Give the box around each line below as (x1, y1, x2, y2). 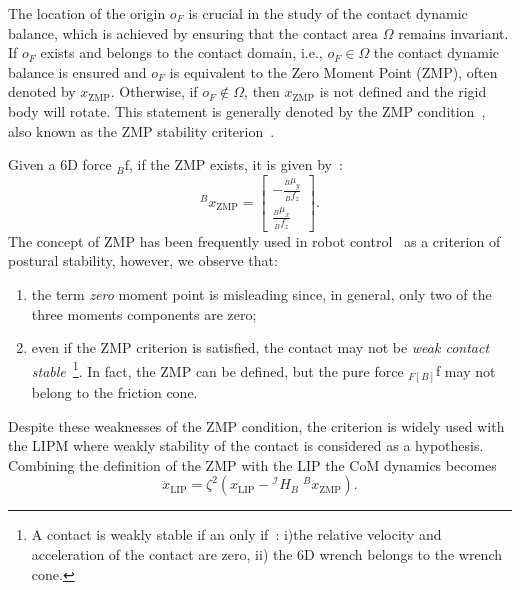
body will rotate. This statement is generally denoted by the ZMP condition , (8, 100, 486, 121)
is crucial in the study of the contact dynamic (188, 3, 468, 23)
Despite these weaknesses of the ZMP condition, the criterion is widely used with (8, 415, 505, 436)
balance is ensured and (8, 61, 147, 82)
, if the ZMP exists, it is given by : (128, 154, 343, 175)
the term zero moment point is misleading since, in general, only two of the (31, 284, 492, 304)
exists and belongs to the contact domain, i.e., (40, 42, 323, 63)
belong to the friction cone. (31, 381, 198, 402)
